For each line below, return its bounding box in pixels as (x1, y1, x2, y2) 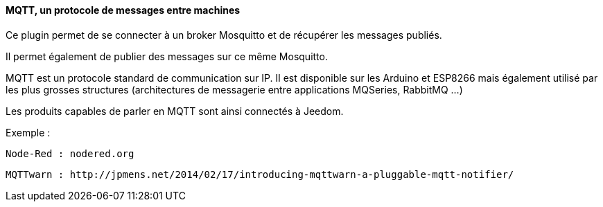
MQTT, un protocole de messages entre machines (6, 4, 241, 16)
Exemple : (6, 126, 51, 138)
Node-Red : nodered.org (6, 147, 134, 159)
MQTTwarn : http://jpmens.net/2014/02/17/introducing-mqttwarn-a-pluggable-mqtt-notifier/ (6, 168, 514, 180)
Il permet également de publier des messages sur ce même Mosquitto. (6, 50, 328, 62)
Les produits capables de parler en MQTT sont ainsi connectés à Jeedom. (6, 105, 344, 117)
